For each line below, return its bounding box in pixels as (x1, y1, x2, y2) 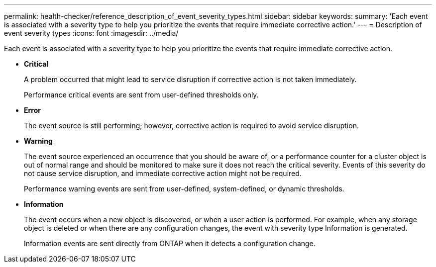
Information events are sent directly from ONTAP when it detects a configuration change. (24, 239, 316, 248)
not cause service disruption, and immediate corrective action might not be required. (24, 169, 302, 178)
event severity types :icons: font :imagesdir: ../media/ (4, 29, 179, 37)
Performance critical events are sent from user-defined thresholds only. (24, 90, 259, 99)
